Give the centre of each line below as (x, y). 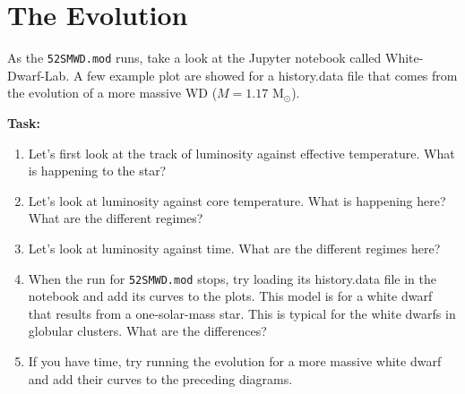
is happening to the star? (97, 171)
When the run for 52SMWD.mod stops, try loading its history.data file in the (232, 278)
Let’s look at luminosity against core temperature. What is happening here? (237, 200)
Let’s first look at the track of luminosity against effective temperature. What (241, 153)
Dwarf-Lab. (39, 75)
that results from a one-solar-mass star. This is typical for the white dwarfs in (242, 313)
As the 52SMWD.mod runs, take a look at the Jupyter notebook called (194, 58)
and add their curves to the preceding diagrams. (160, 378)
